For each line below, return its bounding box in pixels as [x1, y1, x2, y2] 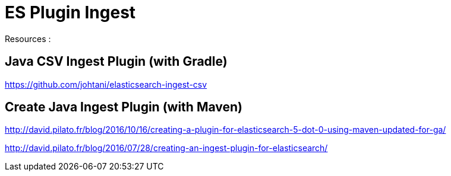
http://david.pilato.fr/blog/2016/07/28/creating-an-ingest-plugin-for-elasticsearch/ [5, 143, 328, 153]
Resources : [5, 33, 51, 44]
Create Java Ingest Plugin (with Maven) [5, 100, 243, 115]
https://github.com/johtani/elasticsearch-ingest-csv [5, 79, 207, 89]
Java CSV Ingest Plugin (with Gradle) [5, 54, 228, 69]
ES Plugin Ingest [5, 2, 136, 23]
